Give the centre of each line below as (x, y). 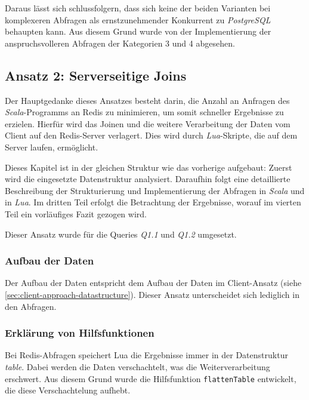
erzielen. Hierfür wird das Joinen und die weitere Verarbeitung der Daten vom (148, 123)
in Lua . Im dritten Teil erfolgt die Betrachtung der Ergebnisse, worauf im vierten (153, 202)
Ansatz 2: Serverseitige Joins (96, 75)
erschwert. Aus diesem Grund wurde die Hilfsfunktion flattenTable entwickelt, (151, 378)
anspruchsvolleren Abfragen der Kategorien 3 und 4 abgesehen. (120, 43)
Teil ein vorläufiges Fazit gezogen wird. (76, 213)
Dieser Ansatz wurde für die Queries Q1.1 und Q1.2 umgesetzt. (121, 234)
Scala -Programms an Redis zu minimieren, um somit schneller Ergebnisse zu (144, 112)
